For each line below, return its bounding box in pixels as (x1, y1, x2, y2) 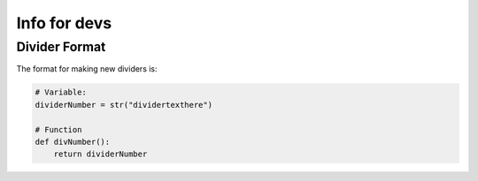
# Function (35, 124, 82, 134)
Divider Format (16, 39, 106, 55)
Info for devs (16, 13, 112, 33)
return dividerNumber (53, 149, 148, 159)
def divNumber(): (35, 137, 111, 147)
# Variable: (35, 87, 88, 97)
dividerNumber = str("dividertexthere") (35, 100, 212, 109)
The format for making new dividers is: (16, 64, 158, 74)
